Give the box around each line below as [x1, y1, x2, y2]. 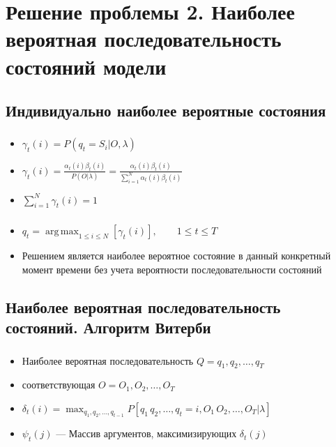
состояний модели [6, 52, 167, 80]
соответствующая [22, 377, 96, 392]
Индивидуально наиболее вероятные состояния [6, 100, 326, 121]
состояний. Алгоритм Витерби [6, 317, 211, 338]
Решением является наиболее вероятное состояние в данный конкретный [22, 248, 331, 263]
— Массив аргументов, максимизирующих [56, 426, 237, 441]
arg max [45, 227, 79, 237]
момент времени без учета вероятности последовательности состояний [22, 262, 322, 276]
